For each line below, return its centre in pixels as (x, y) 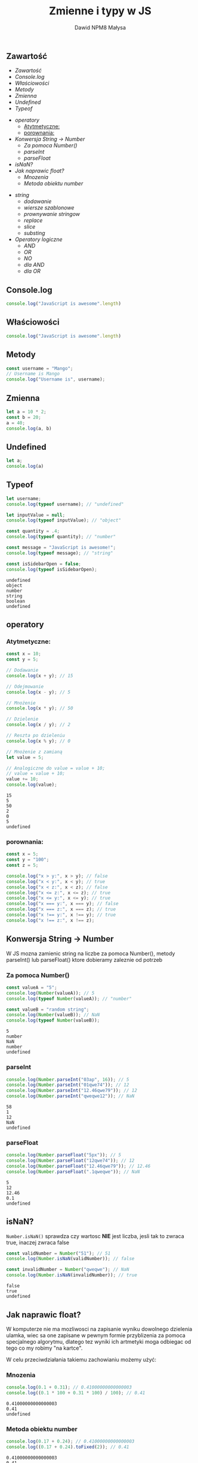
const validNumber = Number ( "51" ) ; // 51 (58, 1253)
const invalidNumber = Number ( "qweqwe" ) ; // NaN (68, 1270)
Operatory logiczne (38, 239)
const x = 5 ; (22, 854)
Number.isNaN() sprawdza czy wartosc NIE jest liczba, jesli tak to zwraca (95, 1236)
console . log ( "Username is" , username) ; (56, 379)
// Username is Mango (33, 374)
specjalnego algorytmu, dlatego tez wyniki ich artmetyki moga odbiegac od (99, 1341)
